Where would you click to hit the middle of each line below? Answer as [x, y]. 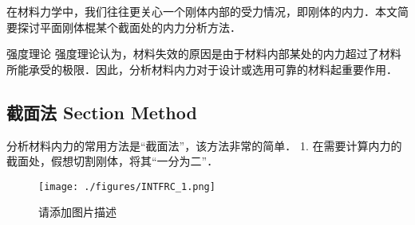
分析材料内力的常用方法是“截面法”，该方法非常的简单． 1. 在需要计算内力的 [204, 145]
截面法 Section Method [102, 112]
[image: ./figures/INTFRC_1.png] [127, 186]
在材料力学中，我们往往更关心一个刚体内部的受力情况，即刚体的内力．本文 [202, 11]
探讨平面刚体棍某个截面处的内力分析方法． [129, 27]
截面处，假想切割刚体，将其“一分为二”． [113, 161]
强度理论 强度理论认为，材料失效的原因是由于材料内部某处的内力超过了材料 [204, 54]
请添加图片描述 [77, 212]
